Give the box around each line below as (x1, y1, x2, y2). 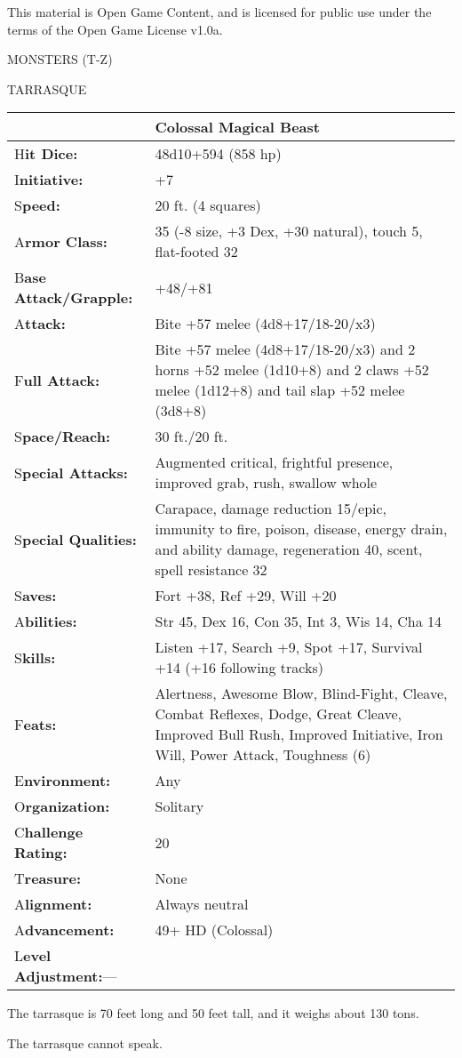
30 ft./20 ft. (155, 426, 228, 447)
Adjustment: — (14, 966, 117, 987)
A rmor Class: (14, 230, 108, 252)
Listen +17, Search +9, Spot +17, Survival (155, 637, 423, 658)
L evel (14, 945, 52, 966)
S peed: (14, 195, 60, 216)
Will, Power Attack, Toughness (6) (155, 744, 371, 765)
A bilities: (14, 611, 77, 632)
